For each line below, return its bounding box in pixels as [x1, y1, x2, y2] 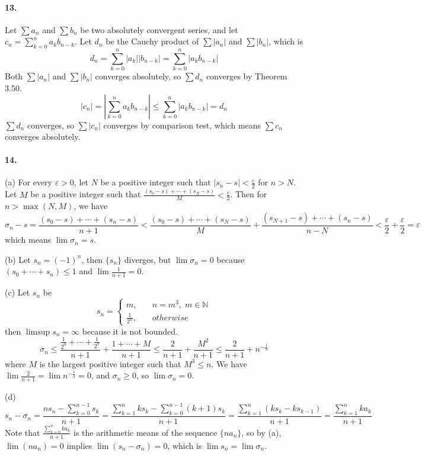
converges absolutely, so [95, 70, 181, 82]
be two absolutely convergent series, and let [80, 23, 238, 36]
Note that [5, 426, 40, 438]
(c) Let [5, 286, 30, 298]
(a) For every [5, 176, 52, 188]
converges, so [27, 118, 75, 131]
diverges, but [124, 253, 171, 265]
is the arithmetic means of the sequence [74, 426, 218, 438]
